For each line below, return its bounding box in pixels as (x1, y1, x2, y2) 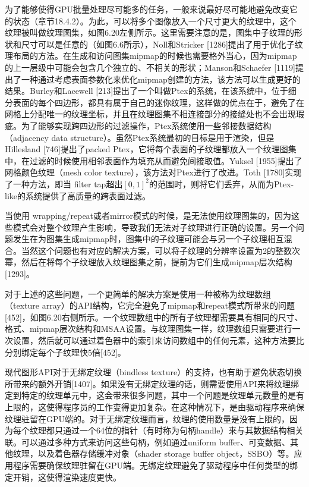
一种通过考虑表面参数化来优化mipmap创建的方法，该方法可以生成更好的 (21, 73, 301, 85)
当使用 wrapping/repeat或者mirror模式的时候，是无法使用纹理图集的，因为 (5, 209, 292, 222)
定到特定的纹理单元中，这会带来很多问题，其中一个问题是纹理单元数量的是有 (5, 389, 304, 401)
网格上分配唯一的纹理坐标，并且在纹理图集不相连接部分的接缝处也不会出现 (5, 108, 296, 120)
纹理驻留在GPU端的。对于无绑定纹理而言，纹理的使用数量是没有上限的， (5, 412, 290, 425)
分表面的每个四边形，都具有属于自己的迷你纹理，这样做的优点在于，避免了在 (5, 96, 304, 108)
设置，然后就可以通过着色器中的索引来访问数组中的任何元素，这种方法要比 (12, 334, 304, 347)
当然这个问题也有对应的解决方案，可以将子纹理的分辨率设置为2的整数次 (21, 244, 300, 256)
